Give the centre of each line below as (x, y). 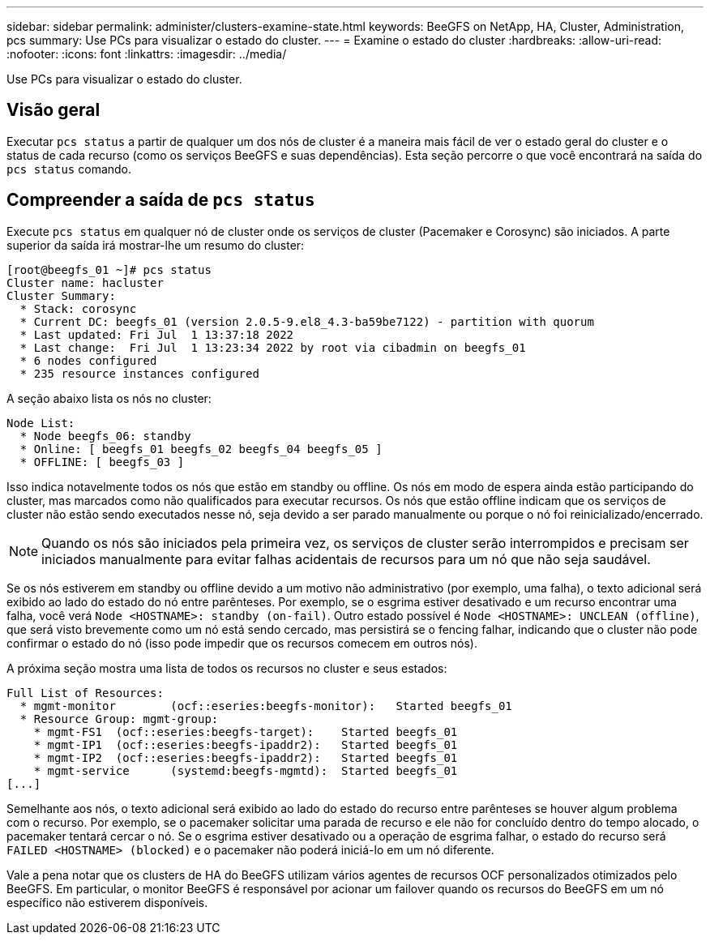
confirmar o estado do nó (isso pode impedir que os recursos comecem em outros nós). (242, 643)
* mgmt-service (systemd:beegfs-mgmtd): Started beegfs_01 (246, 770)
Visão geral (53, 110)
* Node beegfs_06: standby (105, 436)
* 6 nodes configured (88, 360)
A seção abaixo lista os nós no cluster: (109, 398)
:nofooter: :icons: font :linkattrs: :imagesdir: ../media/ (147, 54)
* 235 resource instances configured (139, 373)
